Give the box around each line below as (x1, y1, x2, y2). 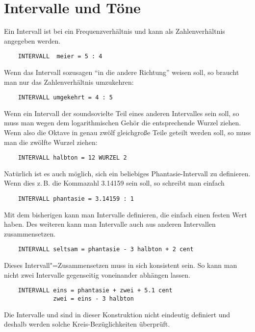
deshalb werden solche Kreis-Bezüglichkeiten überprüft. (4, 319, 170, 329)
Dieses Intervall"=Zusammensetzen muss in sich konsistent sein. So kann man (4, 260, 237, 270)
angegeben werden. (4, 35, 61, 46)
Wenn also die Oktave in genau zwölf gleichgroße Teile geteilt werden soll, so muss (4, 127, 251, 137)
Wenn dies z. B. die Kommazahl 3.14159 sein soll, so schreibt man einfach (4, 178, 225, 188)
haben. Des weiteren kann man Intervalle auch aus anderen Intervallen (4, 219, 216, 229)
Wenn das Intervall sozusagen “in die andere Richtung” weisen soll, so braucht (4, 67, 239, 77)
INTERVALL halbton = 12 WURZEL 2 (18, 154, 127, 162)
